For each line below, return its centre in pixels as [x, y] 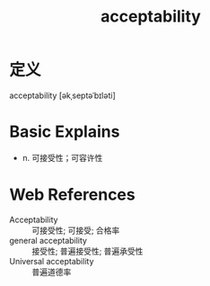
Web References [73, 195]
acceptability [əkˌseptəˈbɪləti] [62, 95]
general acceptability [48, 240]
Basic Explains [65, 132]
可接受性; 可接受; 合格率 [76, 230]
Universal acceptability [52, 261]
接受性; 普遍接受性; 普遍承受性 [87, 251]
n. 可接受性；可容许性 [62, 157]
